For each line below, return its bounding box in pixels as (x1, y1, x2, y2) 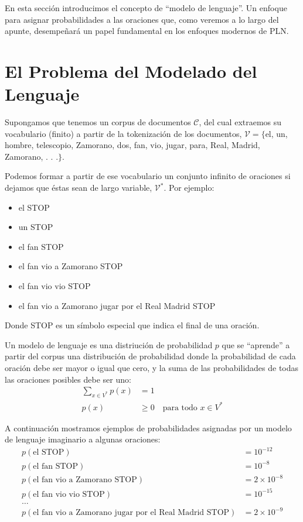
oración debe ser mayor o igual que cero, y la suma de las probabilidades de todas (5, 362, 299, 373)
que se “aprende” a (222, 338, 290, 351)
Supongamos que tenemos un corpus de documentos (5, 116, 191, 128)
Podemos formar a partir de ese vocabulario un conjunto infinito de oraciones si (5, 170, 291, 182)
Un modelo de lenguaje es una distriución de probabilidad (5, 338, 213, 351)
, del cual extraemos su (199, 116, 282, 128)
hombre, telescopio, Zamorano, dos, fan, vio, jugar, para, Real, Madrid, (5, 139, 260, 151)
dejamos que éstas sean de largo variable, (5, 181, 152, 194)
